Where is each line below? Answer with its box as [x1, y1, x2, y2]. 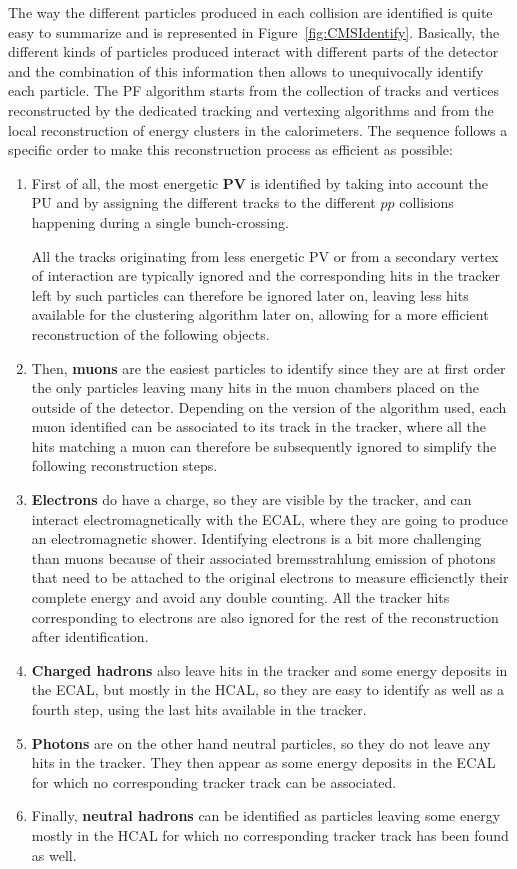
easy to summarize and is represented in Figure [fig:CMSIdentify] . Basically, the [8, 21, 500, 42]
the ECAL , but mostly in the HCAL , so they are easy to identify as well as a [31, 679, 505, 700]
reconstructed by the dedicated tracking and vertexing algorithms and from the [8, 99, 494, 120]
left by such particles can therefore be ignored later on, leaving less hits [31, 284, 469, 305]
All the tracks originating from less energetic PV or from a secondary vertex [31, 245, 499, 266]
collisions [399, 192, 454, 213]
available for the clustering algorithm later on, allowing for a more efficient [31, 304, 489, 325]
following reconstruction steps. [31, 455, 218, 476]
